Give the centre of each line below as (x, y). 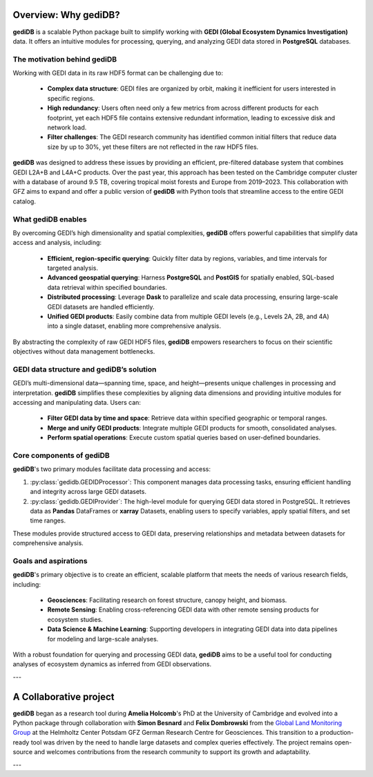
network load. (67, 127)
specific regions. (71, 98)
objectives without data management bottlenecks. (84, 351)
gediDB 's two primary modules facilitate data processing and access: (112, 469)
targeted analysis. (73, 268)
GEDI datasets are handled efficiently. (101, 307)
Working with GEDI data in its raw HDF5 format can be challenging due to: (118, 73)
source (23, 752)
